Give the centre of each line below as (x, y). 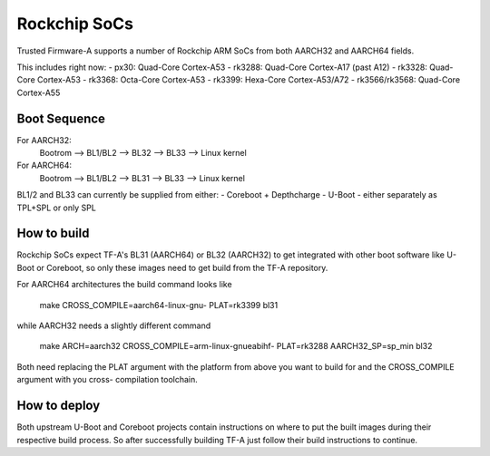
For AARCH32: (44, 140)
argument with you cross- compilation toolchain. (108, 380)
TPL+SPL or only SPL (57, 208)
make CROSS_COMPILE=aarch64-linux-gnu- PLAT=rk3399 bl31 (159, 305)
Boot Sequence (61, 118)
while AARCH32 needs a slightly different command (114, 325)
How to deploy (59, 406)
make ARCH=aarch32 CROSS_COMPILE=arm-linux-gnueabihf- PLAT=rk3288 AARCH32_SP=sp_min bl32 (236, 346)
